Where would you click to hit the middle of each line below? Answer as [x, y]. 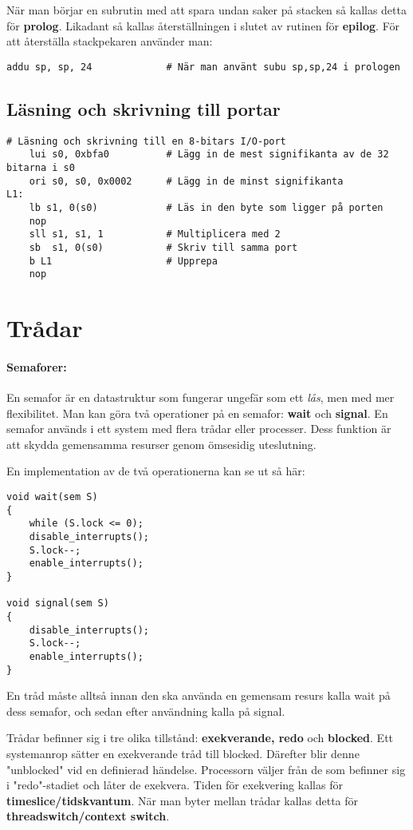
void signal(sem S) [58, 604]
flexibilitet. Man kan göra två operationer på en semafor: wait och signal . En [197, 413]
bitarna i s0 [41, 167]
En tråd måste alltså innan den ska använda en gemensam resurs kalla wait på [199, 695]
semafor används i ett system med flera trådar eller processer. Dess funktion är [199, 429]
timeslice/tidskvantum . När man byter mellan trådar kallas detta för [183, 800]
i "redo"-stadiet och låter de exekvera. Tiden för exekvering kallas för [175, 785]
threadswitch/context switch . [88, 816]
